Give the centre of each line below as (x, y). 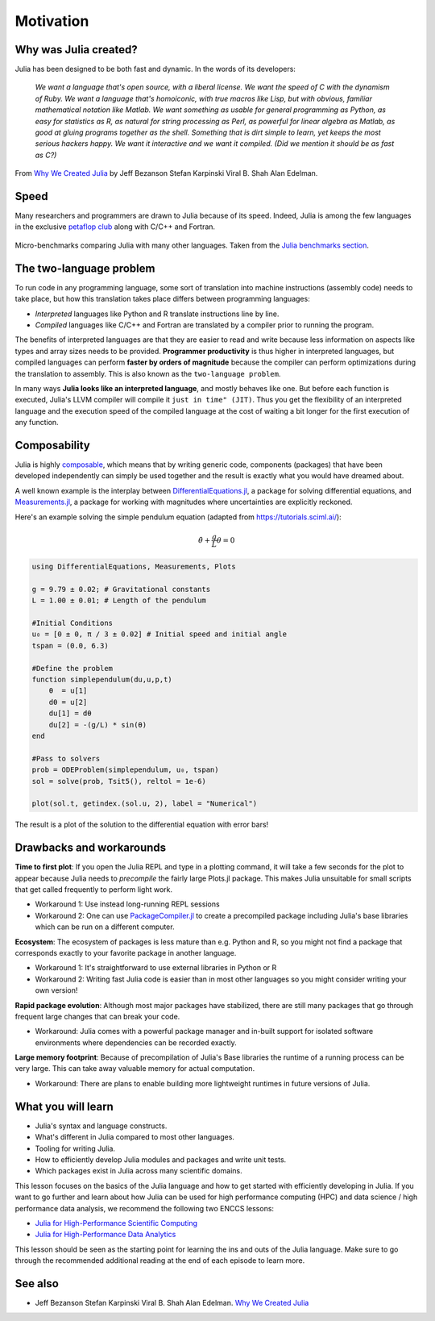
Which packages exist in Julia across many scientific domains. (139, 1171)
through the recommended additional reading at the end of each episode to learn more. (160, 1261)
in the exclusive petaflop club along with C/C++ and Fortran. (115, 227)
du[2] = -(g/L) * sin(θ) (98, 725)
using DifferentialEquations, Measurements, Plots (134, 567)
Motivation (52, 21)
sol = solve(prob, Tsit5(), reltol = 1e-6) (119, 781)
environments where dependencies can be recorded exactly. (136, 1042)
